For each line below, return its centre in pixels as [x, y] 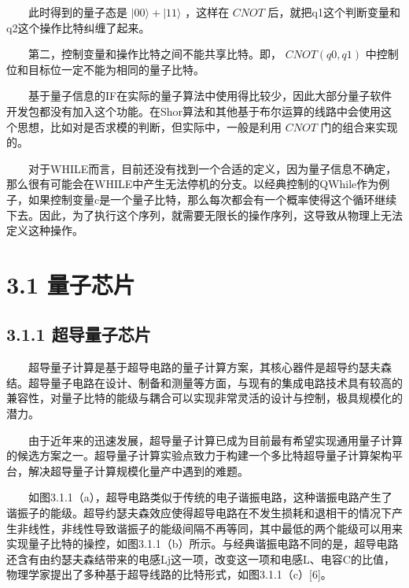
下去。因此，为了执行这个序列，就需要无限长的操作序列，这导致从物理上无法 [204, 214]
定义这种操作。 [45, 230]
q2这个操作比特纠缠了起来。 [78, 27]
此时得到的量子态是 [78, 12]
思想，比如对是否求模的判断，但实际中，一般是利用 [149, 126]
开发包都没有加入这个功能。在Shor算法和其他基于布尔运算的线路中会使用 [194, 111]
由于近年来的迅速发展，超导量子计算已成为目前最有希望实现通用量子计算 [216, 440]
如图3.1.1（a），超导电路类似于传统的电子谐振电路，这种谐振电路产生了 [210, 497]
